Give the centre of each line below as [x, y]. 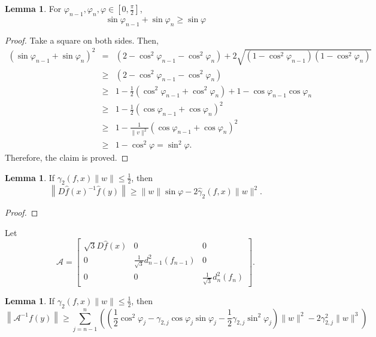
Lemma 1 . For [33, 8]
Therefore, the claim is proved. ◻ [67, 157]
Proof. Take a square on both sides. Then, [82, 40]
